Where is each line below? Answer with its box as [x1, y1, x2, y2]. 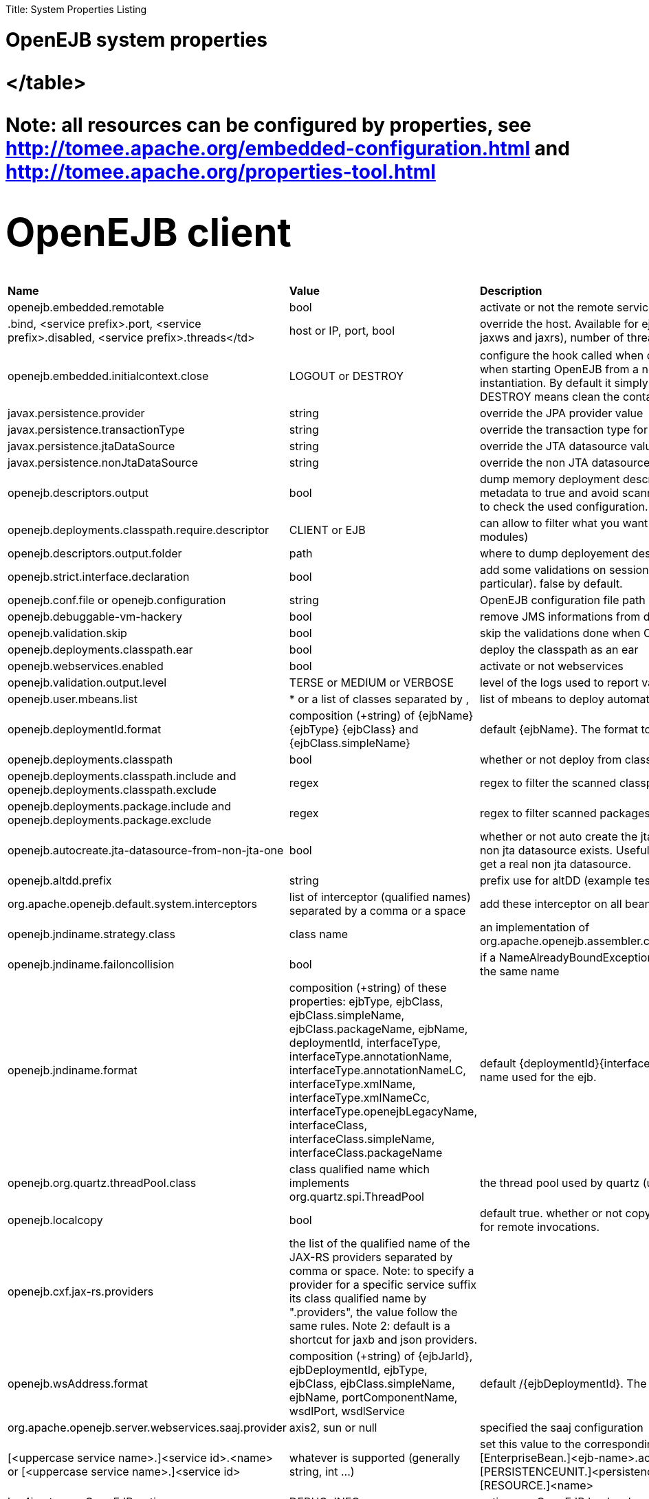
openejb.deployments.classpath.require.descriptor [8, 522, 269, 537]
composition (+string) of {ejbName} [289, 708, 474, 722]
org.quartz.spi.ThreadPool [289, 1189, 424, 1203]
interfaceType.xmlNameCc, [289, 1090, 430, 1104]
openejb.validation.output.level [8, 675, 167, 689]
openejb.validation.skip [8, 625, 127, 640]
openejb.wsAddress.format [8, 1376, 148, 1390]
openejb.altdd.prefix [8, 873, 112, 887]
